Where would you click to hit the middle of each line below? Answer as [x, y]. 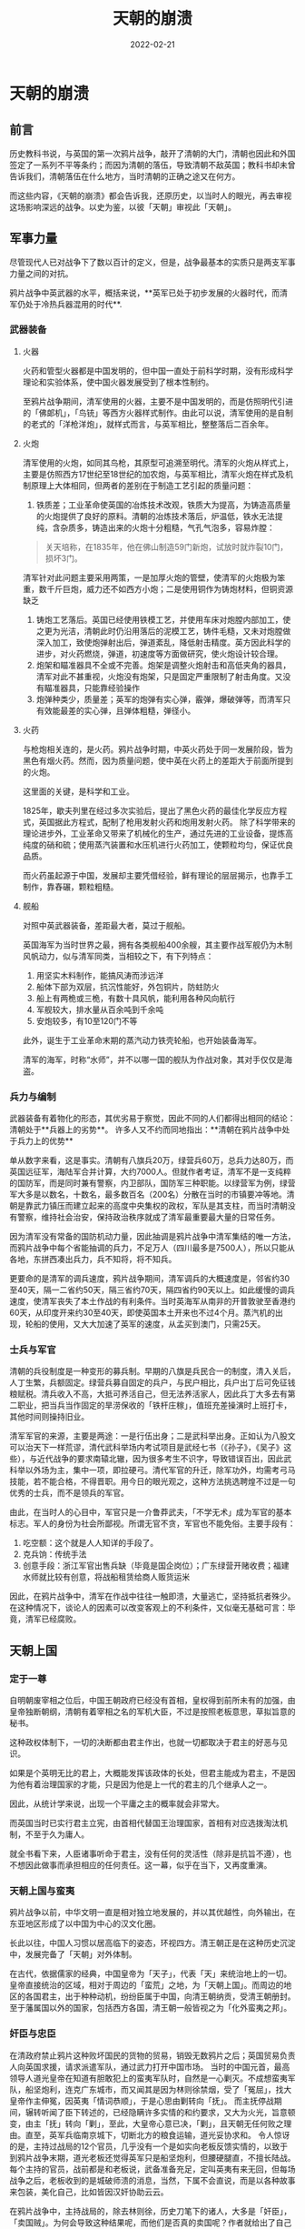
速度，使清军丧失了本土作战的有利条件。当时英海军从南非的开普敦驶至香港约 [152, 1301]
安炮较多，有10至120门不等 [87, 1020]
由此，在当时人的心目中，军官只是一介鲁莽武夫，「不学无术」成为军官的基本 [151, 1512]
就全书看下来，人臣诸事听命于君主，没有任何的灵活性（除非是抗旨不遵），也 [151, 1854]
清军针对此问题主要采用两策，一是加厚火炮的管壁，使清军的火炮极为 [150, 577]
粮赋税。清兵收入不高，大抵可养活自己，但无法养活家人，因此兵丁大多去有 [148, 1394]
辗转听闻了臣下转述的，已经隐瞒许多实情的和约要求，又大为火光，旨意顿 [160, 2112]
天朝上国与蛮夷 [42, 1891]
